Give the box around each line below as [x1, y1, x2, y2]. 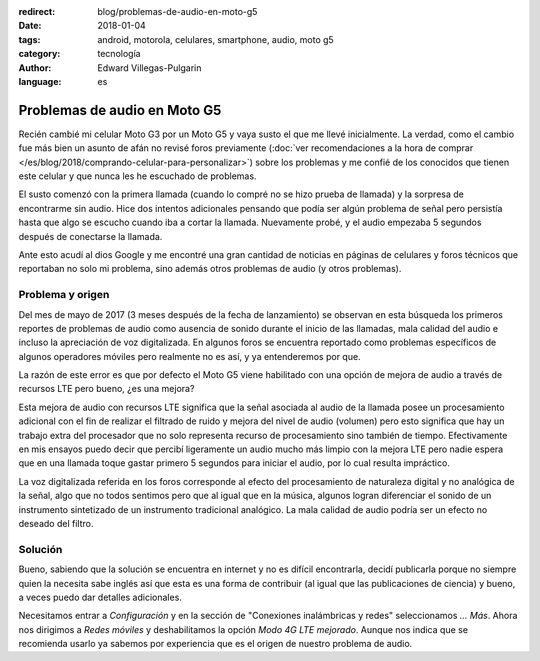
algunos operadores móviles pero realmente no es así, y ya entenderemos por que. [18, 350, 361, 362]
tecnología [97, 48, 141, 60]
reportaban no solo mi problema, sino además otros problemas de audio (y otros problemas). [18, 263, 402, 275]
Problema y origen [18, 288, 110, 302]
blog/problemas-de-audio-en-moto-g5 [97, 6, 258, 17]
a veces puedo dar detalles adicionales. [18, 591, 182, 603]
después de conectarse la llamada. [18, 230, 163, 242]
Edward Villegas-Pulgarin [97, 61, 202, 74]
